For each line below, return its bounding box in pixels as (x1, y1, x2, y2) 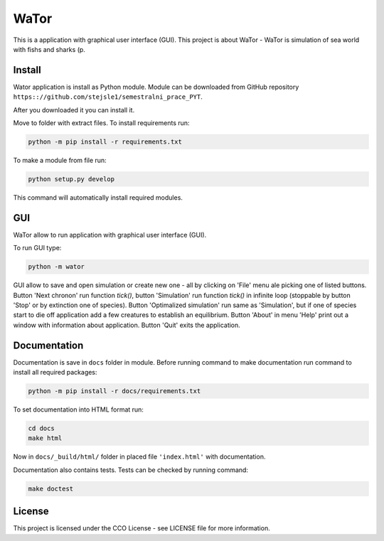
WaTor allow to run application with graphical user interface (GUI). (13, 230, 207, 239)
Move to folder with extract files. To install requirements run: (13, 119, 190, 127)
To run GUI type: (13, 244, 62, 252)
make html (28, 434, 63, 442)
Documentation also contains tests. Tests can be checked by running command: (13, 466, 249, 474)
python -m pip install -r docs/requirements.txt (28, 387, 201, 395)
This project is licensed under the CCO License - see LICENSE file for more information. (13, 524, 270, 532)
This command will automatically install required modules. (13, 193, 183, 202)
